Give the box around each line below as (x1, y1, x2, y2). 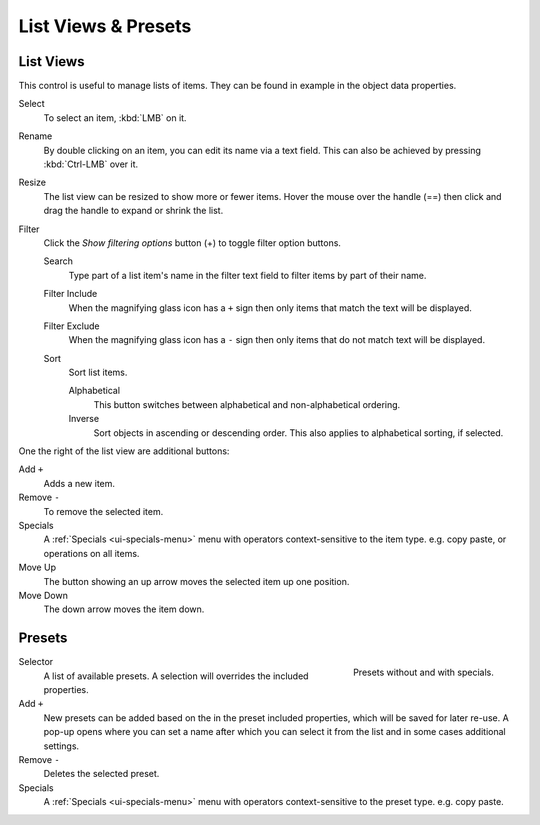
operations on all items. (43, 547, 140, 559)
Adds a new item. (43, 477, 115, 489)
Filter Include (43, 288, 98, 300)
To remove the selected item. (43, 505, 164, 517)
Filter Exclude (43, 320, 100, 332)
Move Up (18, 561, 57, 574)
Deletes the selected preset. (43, 768, 160, 780)
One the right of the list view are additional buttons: (18, 445, 230, 457)
